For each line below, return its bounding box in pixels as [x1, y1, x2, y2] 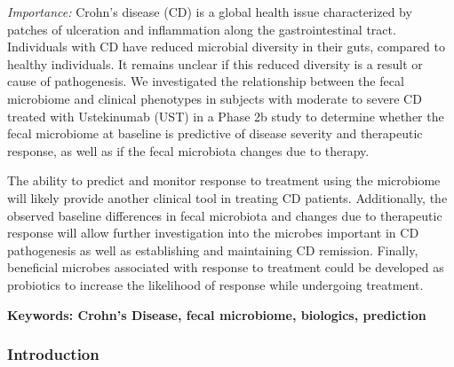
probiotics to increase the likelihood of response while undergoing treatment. [7, 275, 424, 293]
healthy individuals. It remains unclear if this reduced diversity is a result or [7, 54, 423, 73]
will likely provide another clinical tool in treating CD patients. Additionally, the [7, 188, 448, 207]
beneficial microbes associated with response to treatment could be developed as [7, 258, 444, 277]
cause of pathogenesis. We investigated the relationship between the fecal [7, 72, 404, 90]
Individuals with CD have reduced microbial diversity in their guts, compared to [7, 37, 445, 56]
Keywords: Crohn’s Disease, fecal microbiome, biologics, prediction [7, 305, 426, 324]
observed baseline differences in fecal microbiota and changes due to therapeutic [7, 206, 442, 224]
